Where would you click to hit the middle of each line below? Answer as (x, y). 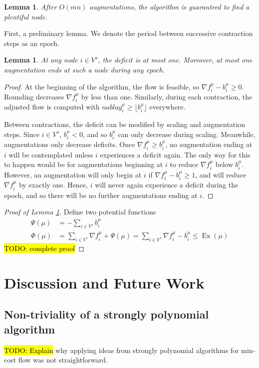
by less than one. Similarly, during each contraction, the (167, 96)
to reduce (184, 164)
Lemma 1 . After (30, 6)
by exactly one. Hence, (53, 185)
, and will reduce (221, 174)
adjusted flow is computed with (52, 107)
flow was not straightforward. (63, 360)
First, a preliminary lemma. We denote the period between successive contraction (129, 33)
